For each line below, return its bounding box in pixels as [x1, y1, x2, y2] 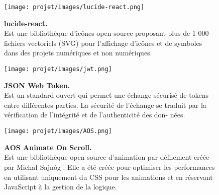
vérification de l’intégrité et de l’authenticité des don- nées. [4, 109, 185, 120]
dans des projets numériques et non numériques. [4, 47, 152, 58]
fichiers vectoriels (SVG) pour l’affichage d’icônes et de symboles [4, 37, 202, 48]
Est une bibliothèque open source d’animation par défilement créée [4, 152, 209, 162]
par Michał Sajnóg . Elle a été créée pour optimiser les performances [4, 161, 215, 172]
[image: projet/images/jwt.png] [4, 66, 112, 73]
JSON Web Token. [4, 80, 70, 90]
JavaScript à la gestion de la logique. [4, 181, 117, 192]
